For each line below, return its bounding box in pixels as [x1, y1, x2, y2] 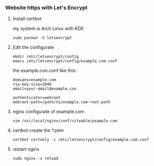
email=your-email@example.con [12, 86, 77, 92]
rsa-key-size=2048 [12, 82, 52, 87]
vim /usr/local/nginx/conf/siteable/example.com [12, 119, 118, 124]
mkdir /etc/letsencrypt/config [12, 54, 79, 60]
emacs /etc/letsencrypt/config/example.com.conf [12, 59, 118, 64]
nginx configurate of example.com [12, 108, 85, 115]
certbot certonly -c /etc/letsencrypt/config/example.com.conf [12, 137, 149, 143]
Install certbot [12, 16, 42, 22]
